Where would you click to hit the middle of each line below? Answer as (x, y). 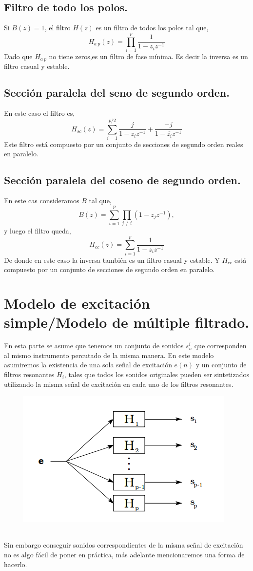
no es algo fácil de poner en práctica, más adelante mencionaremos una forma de (124, 554)
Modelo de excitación (77, 303)
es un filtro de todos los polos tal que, (152, 28)
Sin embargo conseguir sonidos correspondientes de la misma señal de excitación (124, 545)
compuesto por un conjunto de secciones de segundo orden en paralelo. (109, 269)
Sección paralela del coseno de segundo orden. (122, 180)
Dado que (18, 56)
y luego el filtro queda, (38, 231)
